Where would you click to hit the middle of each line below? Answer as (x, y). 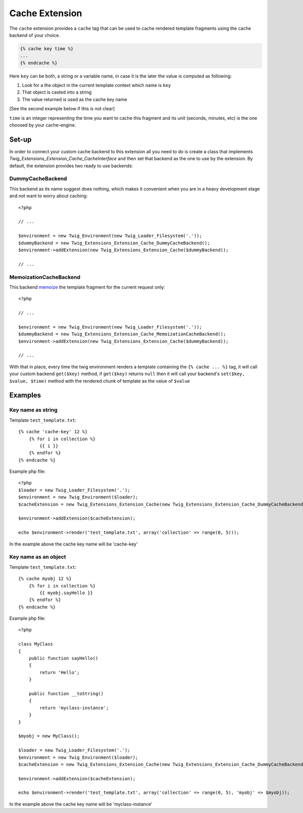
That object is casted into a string (57, 92)
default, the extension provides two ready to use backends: (71, 166)
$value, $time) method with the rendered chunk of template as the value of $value (100, 381)
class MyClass (36, 644)
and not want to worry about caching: (48, 196)
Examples (25, 395)
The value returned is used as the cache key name (74, 99)
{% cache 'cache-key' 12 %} (53, 432)
